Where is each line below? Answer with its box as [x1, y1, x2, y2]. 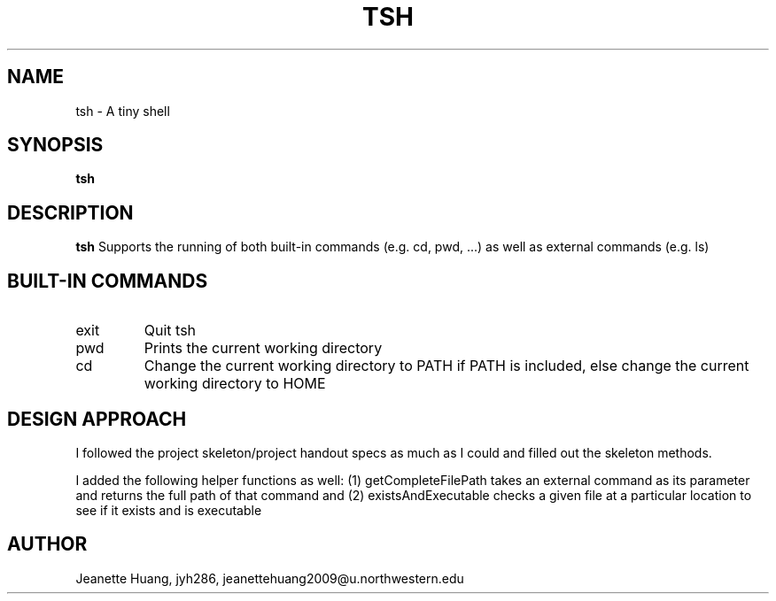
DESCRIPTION [7, 201, 134, 224]
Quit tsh [144, 321, 197, 340]
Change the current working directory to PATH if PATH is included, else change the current [144, 357, 749, 375]
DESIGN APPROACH [7, 407, 187, 430]
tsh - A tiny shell [75, 103, 170, 119]
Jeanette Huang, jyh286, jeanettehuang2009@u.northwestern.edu [75, 570, 464, 586]
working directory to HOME [144, 374, 326, 393]
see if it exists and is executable [75, 502, 262, 518]
